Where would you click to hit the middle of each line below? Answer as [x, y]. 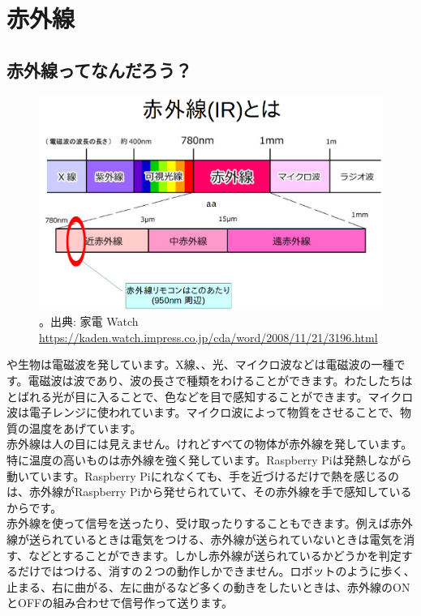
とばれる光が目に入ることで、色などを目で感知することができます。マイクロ [210, 396]
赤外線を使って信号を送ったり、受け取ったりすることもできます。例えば [198, 523]
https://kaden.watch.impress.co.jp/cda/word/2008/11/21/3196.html [208, 337]
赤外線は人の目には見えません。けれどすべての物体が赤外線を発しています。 [210, 444]
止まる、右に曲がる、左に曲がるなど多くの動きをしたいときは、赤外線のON [208, 586]
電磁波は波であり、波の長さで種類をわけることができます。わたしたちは [220, 380]
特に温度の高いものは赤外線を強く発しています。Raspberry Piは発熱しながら [209, 459]
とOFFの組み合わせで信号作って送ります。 [120, 603]
